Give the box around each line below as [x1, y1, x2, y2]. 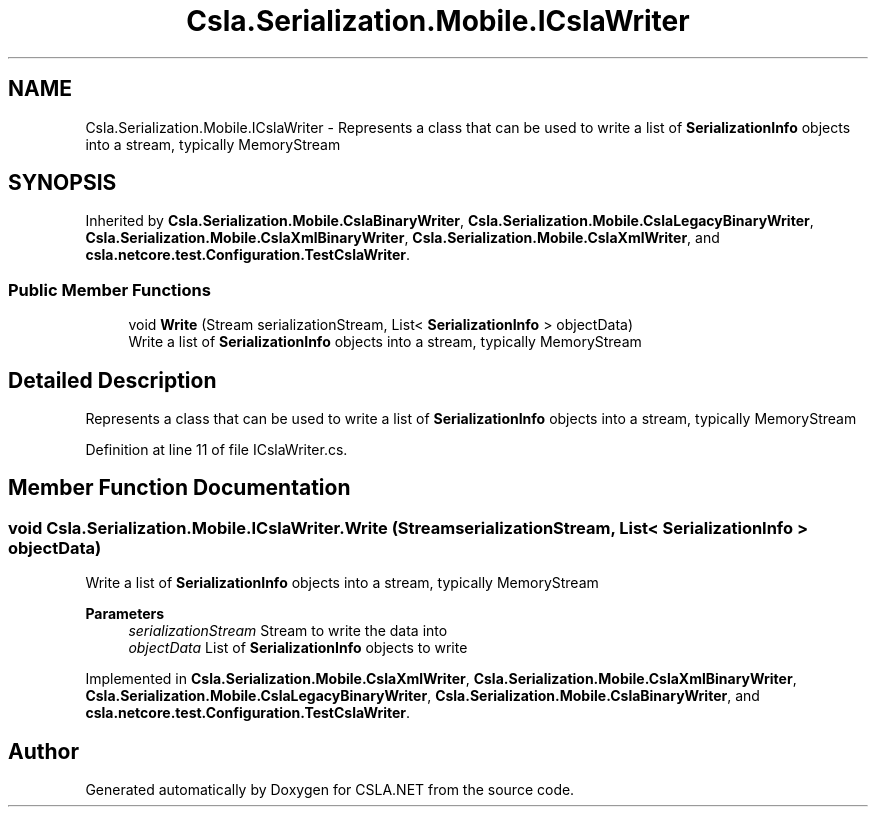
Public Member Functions [8, 279, 211, 300]
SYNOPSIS [8, 170, 117, 196]
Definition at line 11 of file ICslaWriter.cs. [85, 441, 348, 459]
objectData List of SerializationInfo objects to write [128, 639, 468, 657]
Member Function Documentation [8, 475, 351, 501]
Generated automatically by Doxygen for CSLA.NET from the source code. [85, 781, 575, 799]
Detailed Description [8, 367, 217, 393]
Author [8, 738, 79, 764]
